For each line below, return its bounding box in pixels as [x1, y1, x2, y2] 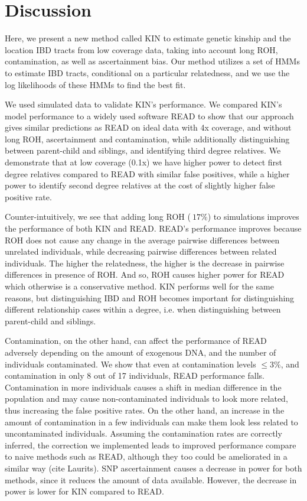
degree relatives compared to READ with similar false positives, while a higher [5, 167, 290, 180]
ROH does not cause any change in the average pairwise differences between [5, 233, 280, 246]
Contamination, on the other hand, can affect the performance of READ [5, 334, 267, 347]
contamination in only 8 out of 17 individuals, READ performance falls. [5, 369, 264, 382]
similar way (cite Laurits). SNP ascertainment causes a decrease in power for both [5, 461, 302, 474]
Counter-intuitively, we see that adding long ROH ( [5, 210, 191, 223]
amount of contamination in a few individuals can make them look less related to [5, 415, 298, 428]
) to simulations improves [207, 210, 299, 223]
